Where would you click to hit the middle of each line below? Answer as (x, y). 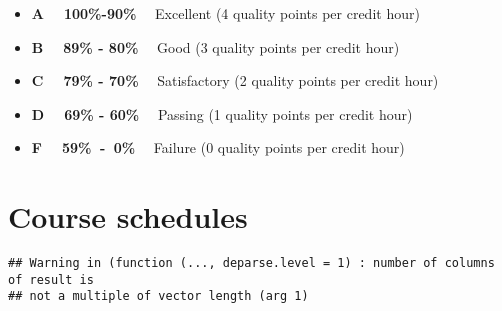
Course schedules (128, 216)
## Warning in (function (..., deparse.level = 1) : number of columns (251, 263)
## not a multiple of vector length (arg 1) (158, 296)
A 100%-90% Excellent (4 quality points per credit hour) (225, 13)
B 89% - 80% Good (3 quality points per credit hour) (215, 46)
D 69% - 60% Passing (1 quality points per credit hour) (222, 113)
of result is (51, 279)
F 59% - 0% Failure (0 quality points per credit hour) (218, 147)
